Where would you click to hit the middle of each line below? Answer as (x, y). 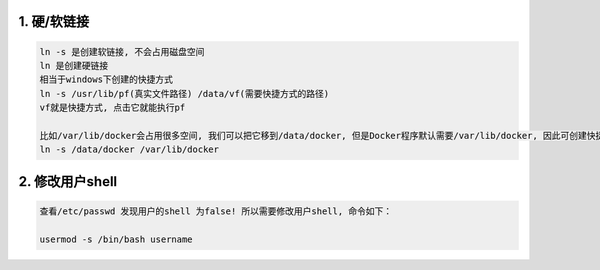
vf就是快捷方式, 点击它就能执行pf (112, 108)
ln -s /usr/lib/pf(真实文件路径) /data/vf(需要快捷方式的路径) (184, 93)
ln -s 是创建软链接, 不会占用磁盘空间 (122, 51)
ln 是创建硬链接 (74, 65)
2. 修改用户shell (68, 181)
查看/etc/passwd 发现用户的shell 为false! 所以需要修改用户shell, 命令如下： (216, 211)
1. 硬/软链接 (54, 21)
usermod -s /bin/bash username (116, 239)
